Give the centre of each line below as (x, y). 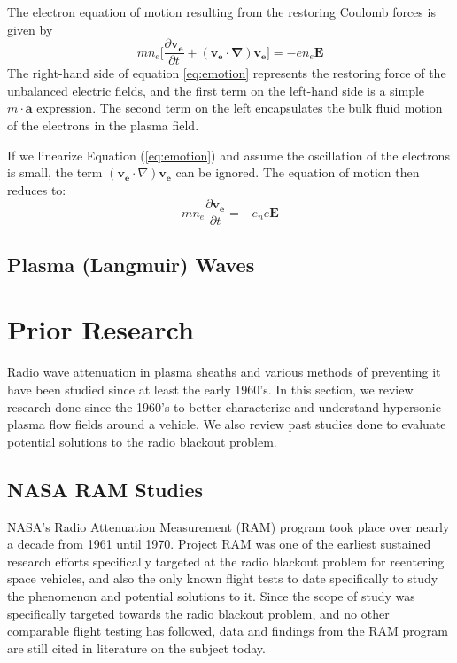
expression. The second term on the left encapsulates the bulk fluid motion (240, 108)
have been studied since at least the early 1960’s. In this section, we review (210, 389)
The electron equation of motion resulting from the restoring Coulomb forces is (221, 12)
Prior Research (101, 329)
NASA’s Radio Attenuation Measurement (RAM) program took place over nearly (228, 526)
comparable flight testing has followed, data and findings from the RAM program (228, 631)
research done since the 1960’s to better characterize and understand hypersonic (224, 406)
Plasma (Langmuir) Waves (131, 264)
